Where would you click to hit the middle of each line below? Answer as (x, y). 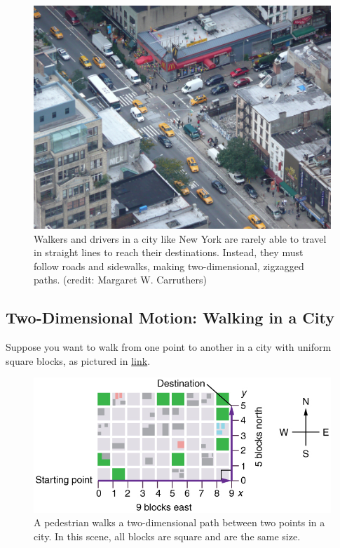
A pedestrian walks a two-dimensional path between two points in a (179, 522)
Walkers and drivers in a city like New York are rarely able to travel (180, 238)
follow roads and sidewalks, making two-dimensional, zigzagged (169, 266)
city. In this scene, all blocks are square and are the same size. (167, 536)
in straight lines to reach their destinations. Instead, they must (169, 252)
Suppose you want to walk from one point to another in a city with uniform (169, 347)
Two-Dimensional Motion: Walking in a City (170, 318)
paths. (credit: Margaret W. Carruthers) (120, 280)
